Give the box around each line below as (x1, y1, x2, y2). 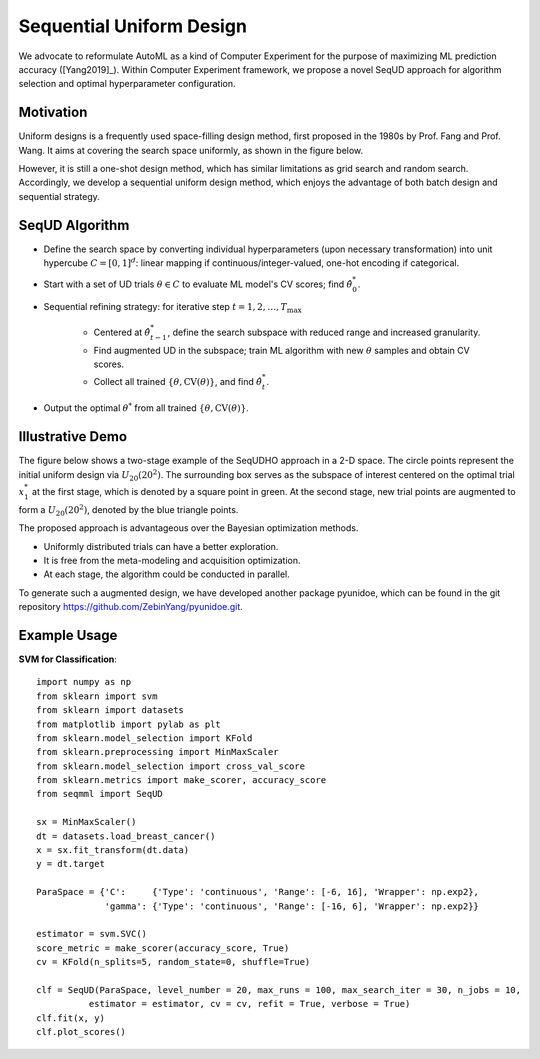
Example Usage (18, 626, 118, 644)
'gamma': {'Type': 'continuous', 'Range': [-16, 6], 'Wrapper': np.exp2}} (104, 900, 480, 912)
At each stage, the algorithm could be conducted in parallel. (43, 568, 290, 580)
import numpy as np (36, 676, 132, 688)
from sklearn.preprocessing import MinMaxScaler (36, 746, 279, 758)
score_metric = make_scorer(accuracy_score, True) (36, 942, 290, 954)
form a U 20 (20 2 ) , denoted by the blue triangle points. (18, 503, 239, 518)
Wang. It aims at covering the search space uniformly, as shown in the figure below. (18, 144, 364, 156)
